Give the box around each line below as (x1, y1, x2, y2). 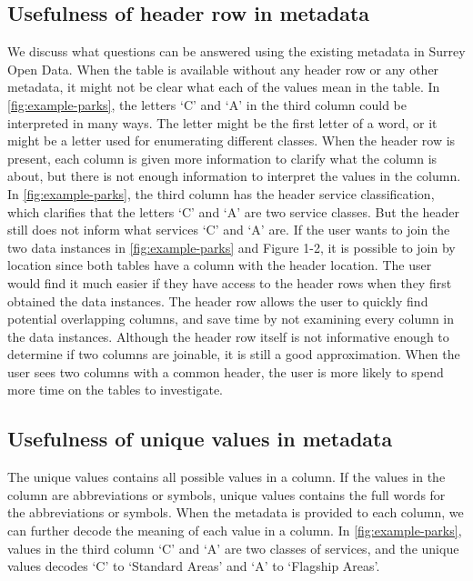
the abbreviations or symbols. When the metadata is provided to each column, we (7, 503, 464, 522)
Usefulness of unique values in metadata (7, 425, 393, 453)
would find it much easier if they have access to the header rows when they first (7, 273, 452, 292)
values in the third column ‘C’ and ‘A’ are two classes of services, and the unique (7, 538, 459, 557)
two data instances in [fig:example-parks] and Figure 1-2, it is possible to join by (7, 237, 456, 256)
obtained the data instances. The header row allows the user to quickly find (7, 291, 428, 310)
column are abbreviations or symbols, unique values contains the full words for (7, 485, 446, 504)
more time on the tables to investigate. (7, 380, 223, 399)
